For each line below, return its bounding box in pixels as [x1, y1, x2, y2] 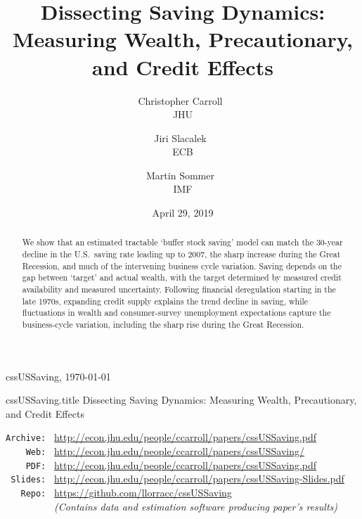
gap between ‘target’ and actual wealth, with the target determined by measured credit [22, 271, 342, 283]
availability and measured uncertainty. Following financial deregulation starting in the [22, 283, 336, 295]
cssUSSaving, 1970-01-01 [6, 369, 111, 383]
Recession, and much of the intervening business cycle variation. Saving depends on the [22, 259, 342, 271]
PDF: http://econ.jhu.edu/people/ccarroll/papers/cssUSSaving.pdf [25, 457, 317, 472]
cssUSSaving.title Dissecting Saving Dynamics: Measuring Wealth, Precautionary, [6, 392, 357, 407]
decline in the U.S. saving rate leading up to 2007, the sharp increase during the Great [22, 248, 341, 260]
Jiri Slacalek [154, 130, 207, 145]
